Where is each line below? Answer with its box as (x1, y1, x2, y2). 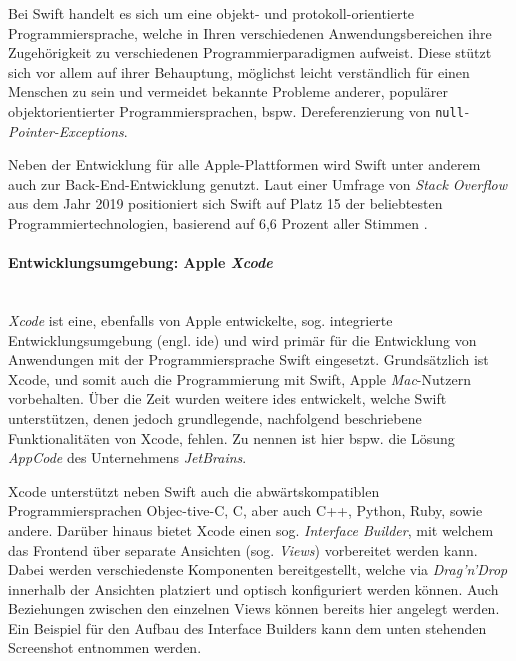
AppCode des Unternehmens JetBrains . (8, 447, 247, 468)
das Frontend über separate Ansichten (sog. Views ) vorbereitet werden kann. (8, 539, 478, 560)
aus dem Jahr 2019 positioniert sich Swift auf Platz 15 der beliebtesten (8, 193, 443, 214)
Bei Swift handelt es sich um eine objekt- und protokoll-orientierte (8, 3, 415, 23)
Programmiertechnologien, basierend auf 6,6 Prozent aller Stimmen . (8, 213, 428, 233)
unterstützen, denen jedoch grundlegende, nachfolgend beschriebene (8, 407, 422, 428)
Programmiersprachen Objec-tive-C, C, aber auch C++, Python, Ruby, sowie (8, 500, 483, 521)
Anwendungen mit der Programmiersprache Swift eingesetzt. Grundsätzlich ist (8, 349, 489, 370)
